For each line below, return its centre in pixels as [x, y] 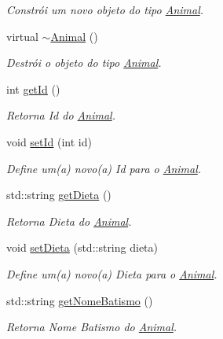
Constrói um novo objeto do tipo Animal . [105, 9]
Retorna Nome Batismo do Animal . [92, 327]
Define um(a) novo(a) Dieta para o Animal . [112, 273]
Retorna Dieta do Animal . [69, 221]
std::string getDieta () [59, 195]
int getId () [33, 88]
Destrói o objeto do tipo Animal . [84, 63]
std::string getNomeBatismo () [80, 300]
